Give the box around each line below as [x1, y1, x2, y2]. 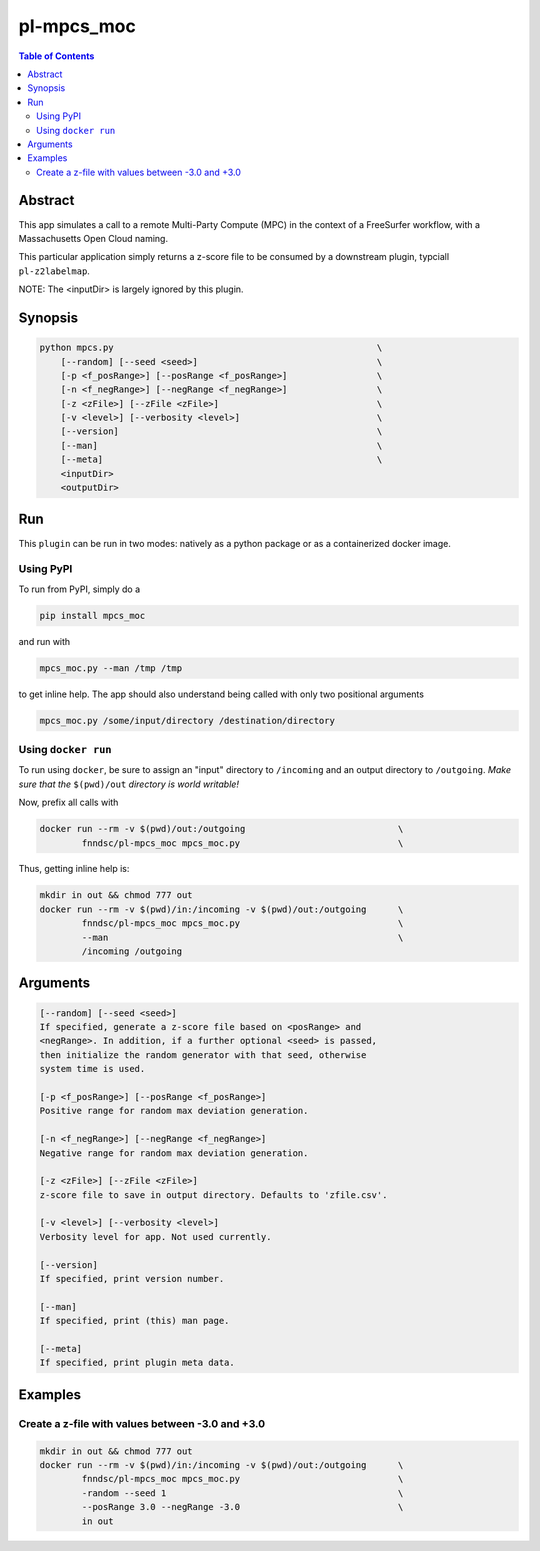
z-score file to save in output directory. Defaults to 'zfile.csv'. [39, 1189, 388, 1200]
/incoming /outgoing [81, 946, 183, 957]
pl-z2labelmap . [18, 265, 90, 277]
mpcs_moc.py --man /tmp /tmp [39, 662, 183, 674]
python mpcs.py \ [39, 342, 383, 354]
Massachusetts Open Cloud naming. [18, 232, 169, 244]
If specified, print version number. [39, 1273, 225, 1285]
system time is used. [39, 1063, 146, 1075]
